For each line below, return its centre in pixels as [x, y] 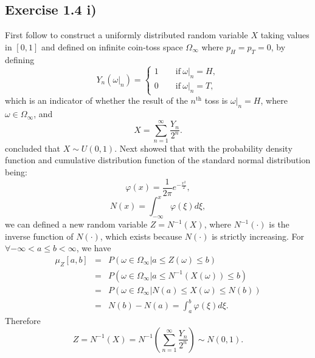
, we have [94, 248]
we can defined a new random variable [76, 224]
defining [20, 59]
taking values [285, 35]
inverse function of [39, 236]
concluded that [33, 148]
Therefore [23, 320]
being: [16, 172]
